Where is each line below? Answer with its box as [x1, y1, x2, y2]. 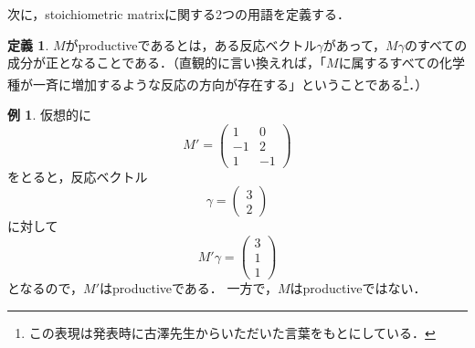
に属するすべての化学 [338, 53, 466, 72]
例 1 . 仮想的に [7, 105, 91, 124]
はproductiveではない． [290, 279, 427, 298]
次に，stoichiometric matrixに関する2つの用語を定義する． [7, 5, 351, 23]
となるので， [7, 279, 84, 298]
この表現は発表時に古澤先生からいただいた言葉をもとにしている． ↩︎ [28, 322, 436, 342]
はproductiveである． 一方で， [99, 279, 278, 298]
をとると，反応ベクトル [7, 166, 148, 185]
